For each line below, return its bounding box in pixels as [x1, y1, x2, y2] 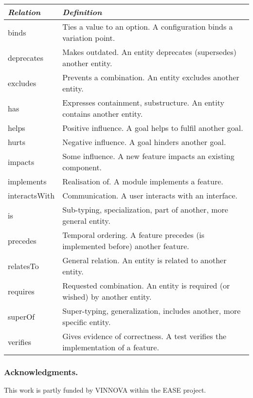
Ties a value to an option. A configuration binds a [62, 21, 233, 32]
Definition [62, 6, 102, 18]
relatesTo [8, 260, 39, 271]
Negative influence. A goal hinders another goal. [62, 136, 226, 147]
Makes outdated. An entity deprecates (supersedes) [62, 46, 236, 57]
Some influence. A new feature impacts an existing [62, 150, 235, 162]
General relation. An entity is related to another [62, 254, 227, 266]
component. [62, 162, 102, 173]
